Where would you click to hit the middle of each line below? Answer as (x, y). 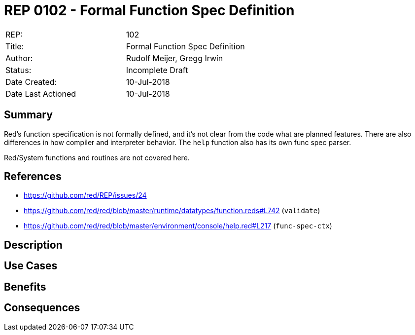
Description (33, 245)
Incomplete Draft (157, 70)
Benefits (25, 287)
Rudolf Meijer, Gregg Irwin (174, 58)
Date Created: (31, 82)
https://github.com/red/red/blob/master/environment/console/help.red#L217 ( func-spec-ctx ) (178, 226)
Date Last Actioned (41, 93)
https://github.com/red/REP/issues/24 (85, 195)
